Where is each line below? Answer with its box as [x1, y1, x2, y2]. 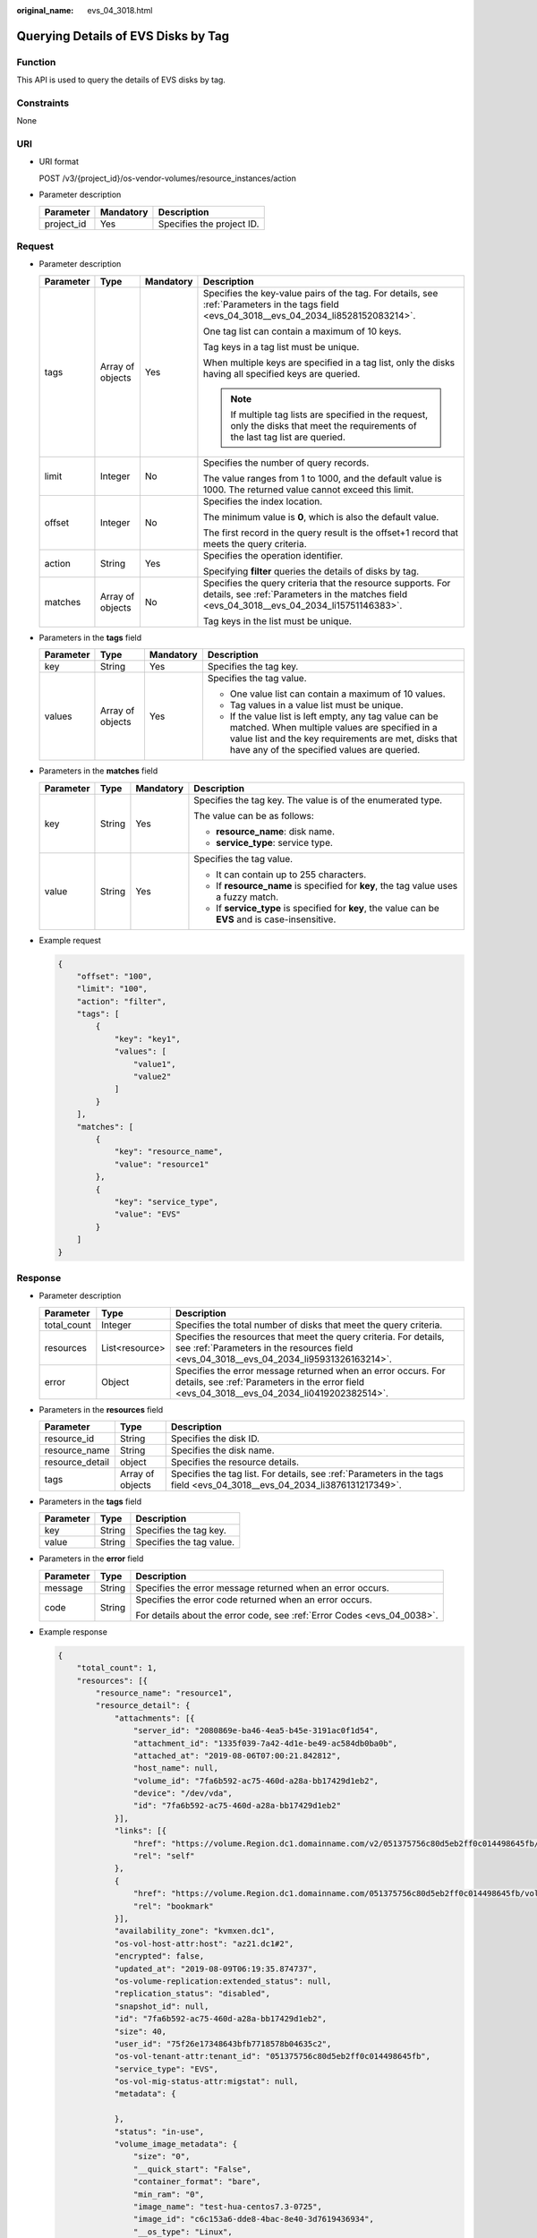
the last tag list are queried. [230, 431, 346, 443]
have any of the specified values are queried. [229, 744, 421, 756]
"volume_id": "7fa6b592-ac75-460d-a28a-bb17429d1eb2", [132, 1775, 379, 1786]
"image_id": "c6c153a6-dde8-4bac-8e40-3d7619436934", [132, 2214, 375, 2225]
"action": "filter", [76, 996, 167, 1006]
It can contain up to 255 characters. [216, 868, 367, 881]
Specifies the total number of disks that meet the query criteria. [175, 1319, 443, 1331]
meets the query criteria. [202, 537, 308, 550]
